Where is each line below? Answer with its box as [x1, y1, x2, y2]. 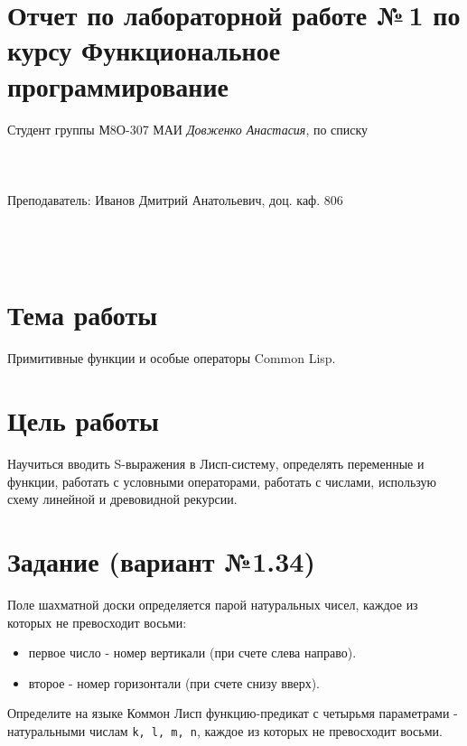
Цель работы [7, 402, 159, 439]
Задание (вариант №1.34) [7, 543, 315, 580]
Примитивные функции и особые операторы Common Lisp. [7, 349, 336, 368]
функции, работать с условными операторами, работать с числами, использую [7, 471, 436, 490]
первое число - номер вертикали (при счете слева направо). [28, 643, 357, 662]
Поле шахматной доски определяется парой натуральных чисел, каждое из [7, 595, 418, 613]
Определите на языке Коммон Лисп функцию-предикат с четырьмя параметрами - [7, 704, 458, 723]
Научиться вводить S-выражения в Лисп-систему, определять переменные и [7, 454, 425, 473]
